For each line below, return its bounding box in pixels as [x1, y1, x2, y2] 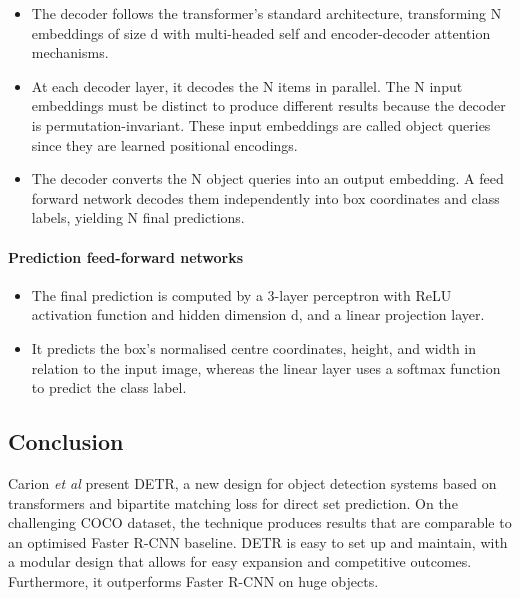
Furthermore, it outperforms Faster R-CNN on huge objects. [8, 570, 379, 591]
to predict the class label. [31, 377, 187, 398]
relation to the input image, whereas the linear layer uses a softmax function [31, 357, 501, 378]
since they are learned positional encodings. [31, 134, 298, 155]
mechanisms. [31, 42, 109, 63]
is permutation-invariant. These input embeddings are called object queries [31, 114, 491, 135]
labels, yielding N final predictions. [31, 207, 245, 228]
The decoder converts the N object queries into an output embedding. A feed [31, 168, 504, 189]
